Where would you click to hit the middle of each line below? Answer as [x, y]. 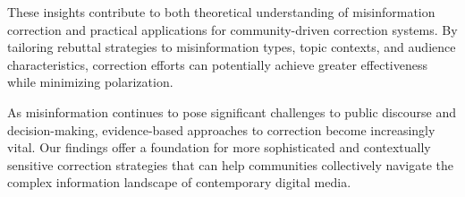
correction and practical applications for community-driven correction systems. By [232, 29]
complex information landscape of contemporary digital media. [179, 182]
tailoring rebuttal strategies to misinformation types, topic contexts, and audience [232, 47]
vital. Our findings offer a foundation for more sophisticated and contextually [219, 147]
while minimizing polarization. [90, 82]
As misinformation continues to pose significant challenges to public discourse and [232, 111]
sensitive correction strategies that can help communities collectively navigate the [230, 164]
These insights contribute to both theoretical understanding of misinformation [221, 12]
